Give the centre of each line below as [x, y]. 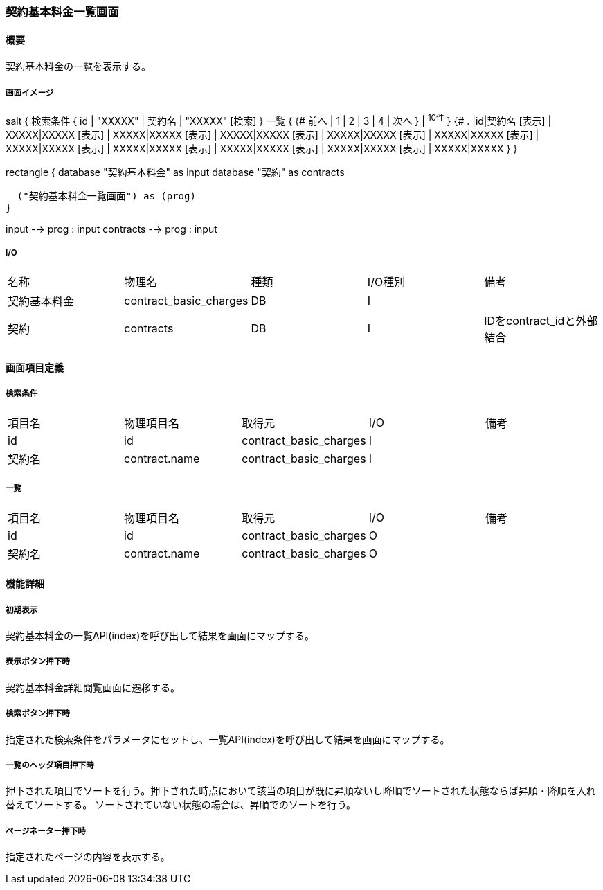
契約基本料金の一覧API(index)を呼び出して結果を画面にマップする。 [160, 635]
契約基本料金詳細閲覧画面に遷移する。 [93, 687]
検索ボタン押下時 [38, 714]
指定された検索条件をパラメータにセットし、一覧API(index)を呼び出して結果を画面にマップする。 [228, 739]
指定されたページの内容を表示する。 [88, 857]
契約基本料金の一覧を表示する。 [78, 66]
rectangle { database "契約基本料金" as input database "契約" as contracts [175, 172]
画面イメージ [30, 92]
